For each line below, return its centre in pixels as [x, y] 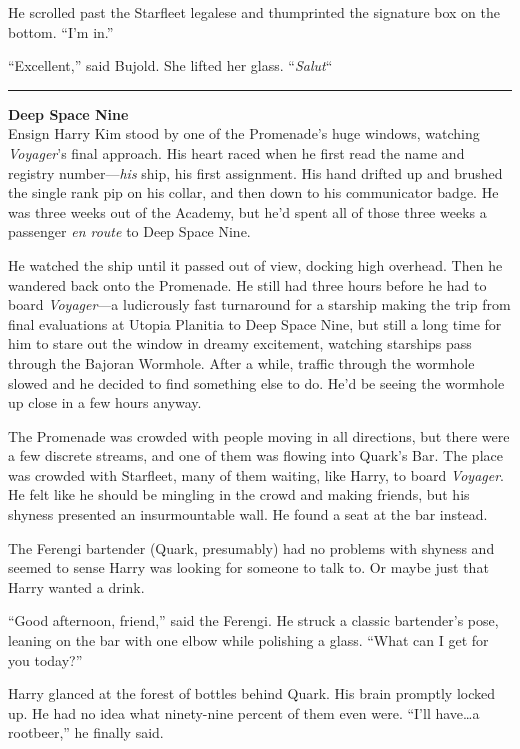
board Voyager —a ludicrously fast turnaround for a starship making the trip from [259, 304]
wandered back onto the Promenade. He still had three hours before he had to [247, 284]
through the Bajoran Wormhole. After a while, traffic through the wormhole [241, 362]
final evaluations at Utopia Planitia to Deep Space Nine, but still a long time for [255, 323]
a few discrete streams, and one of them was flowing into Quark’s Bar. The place [255, 455]
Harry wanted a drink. [76, 586]
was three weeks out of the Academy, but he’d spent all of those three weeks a [247, 211]
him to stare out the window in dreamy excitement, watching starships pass [240, 343]
